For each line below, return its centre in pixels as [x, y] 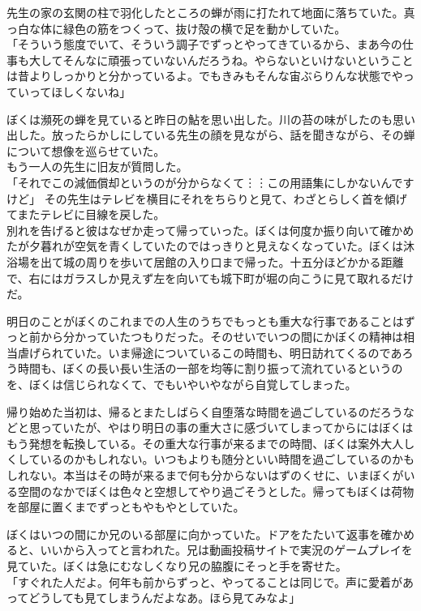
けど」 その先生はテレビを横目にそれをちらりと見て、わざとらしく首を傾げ [207, 198]
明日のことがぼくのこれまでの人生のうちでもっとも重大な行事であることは [205, 320]
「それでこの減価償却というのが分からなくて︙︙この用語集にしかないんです [210, 182]
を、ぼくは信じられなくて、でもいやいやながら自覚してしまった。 [182, 385]
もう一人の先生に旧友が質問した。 [97, 167]
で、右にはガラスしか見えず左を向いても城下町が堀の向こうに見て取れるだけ [210, 278]
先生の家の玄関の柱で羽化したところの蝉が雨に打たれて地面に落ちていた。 [205, 12]
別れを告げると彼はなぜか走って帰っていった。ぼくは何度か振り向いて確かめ [210, 230]
